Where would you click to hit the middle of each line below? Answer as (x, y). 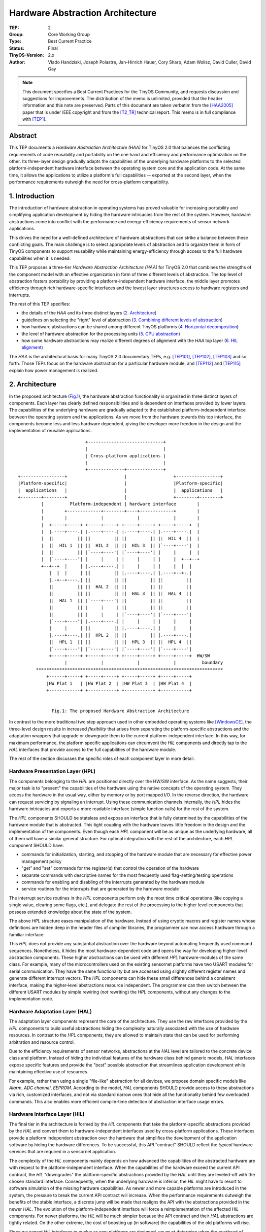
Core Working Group (69, 34)
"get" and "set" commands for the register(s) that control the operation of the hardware (110, 868)
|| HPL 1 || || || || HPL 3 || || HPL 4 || (120, 642)
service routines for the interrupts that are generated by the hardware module (100, 889)
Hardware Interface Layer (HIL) (47, 1114)
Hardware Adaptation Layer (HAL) (50, 1012)
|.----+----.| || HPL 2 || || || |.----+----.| (120, 635)
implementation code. (31, 999)
